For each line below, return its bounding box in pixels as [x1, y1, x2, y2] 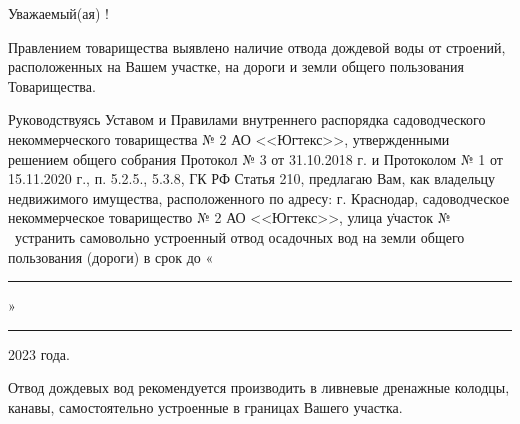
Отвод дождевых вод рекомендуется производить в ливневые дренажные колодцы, [8, 377, 510, 398]
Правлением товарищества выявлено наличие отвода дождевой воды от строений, [8, 36, 506, 57]
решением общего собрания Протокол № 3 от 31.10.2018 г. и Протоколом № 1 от [8, 148, 503, 169]
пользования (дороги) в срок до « [8, 246, 214, 267]
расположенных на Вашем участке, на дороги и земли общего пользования [8, 56, 465, 77]
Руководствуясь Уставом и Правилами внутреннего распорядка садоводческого [8, 109, 486, 130]
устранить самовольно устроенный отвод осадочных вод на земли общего [14, 226, 465, 247]
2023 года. [8, 343, 70, 364]
